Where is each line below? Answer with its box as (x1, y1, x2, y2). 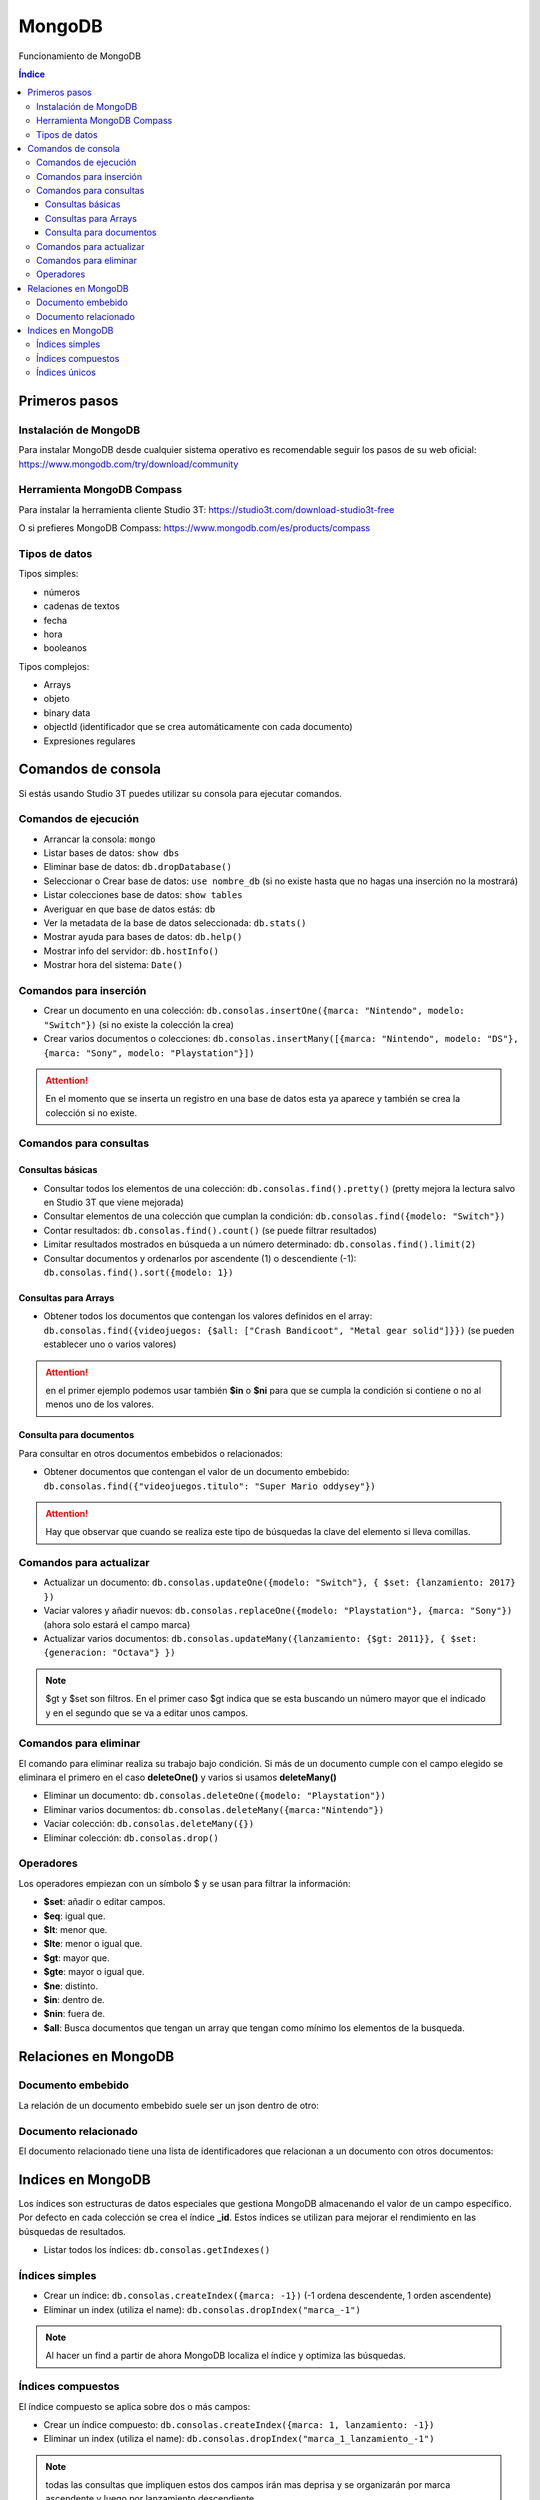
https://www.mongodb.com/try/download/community (18, 458, 239, 470)
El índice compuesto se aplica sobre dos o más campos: (18, 2400, 251, 2412)
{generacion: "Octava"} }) (43, 1647, 176, 1659)
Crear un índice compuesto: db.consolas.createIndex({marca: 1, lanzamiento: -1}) (43, 2418, 435, 2430)
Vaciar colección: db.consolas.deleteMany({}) (43, 1818, 255, 1830)
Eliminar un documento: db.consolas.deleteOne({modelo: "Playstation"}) (43, 1790, 387, 1802)
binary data (43, 706, 91, 719)
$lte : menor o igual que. (43, 1938, 143, 1950)
